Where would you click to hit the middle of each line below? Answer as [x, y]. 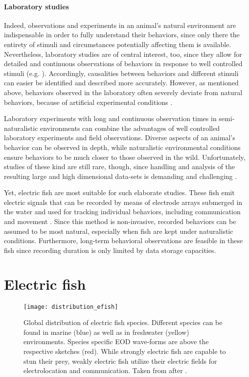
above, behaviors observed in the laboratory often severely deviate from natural [123, 92]
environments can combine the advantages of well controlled [130, 128]
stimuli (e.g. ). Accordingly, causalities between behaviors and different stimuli [121, 73]
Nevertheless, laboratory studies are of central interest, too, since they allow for [123, 54]
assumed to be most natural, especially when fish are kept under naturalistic [119, 231]
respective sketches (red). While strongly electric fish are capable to [125, 351]
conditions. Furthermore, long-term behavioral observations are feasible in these [124, 240]
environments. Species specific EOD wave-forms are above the [116, 341]
